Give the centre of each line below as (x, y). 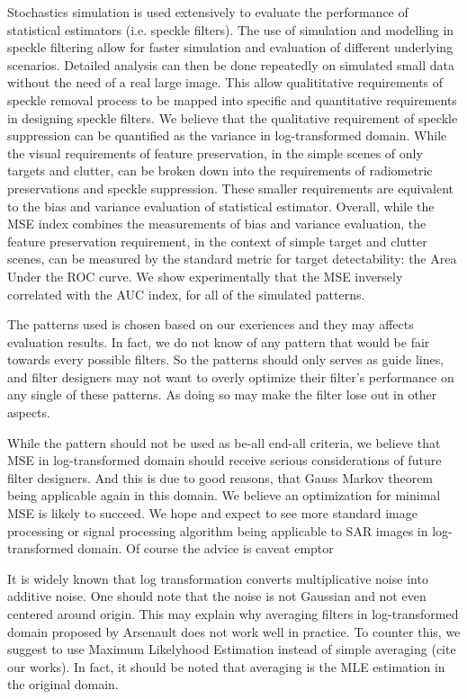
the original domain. (63, 684)
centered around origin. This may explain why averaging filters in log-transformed (233, 614)
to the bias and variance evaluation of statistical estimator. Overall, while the (221, 206)
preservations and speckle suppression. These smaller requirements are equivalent (230, 188)
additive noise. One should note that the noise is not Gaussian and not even (217, 596)
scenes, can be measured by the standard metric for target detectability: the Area (232, 259)
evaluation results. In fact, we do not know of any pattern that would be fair (219, 341)
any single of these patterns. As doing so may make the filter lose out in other (222, 394)
